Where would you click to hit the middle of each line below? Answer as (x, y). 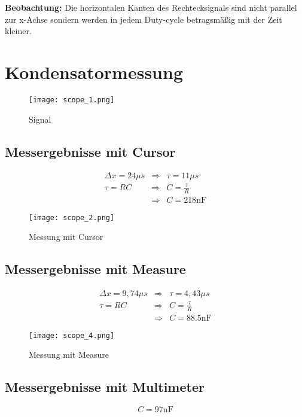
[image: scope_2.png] (72, 217)
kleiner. (18, 31)
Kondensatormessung (94, 71)
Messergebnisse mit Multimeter (105, 387)
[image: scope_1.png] (72, 100)
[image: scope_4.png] (72, 335)
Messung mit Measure (69, 354)
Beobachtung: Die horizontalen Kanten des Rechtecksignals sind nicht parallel (151, 7)
